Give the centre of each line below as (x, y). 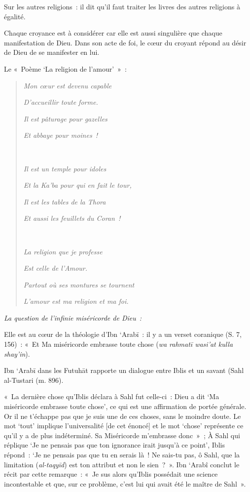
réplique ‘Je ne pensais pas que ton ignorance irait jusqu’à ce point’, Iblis (114, 445)
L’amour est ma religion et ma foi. (76, 301)
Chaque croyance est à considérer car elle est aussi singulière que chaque (113, 33)
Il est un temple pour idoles (65, 168)
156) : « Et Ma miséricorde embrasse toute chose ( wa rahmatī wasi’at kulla (119, 344)
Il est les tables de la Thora (65, 201)
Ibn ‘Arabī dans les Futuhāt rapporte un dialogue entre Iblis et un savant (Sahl (124, 370)
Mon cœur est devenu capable (68, 85)
